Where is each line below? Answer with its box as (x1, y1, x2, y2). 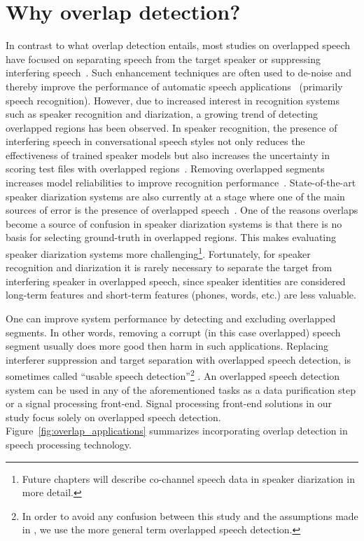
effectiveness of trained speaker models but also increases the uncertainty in (6, 147, 330, 162)
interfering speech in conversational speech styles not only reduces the (6, 134, 305, 149)
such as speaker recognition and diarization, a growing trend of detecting (6, 107, 318, 121)
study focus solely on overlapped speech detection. (6, 409, 221, 424)
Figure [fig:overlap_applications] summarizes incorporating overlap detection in (6, 423, 348, 438)
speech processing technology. (6, 437, 132, 452)
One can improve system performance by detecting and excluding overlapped (6, 311, 336, 326)
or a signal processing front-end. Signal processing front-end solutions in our (6, 396, 332, 411)
